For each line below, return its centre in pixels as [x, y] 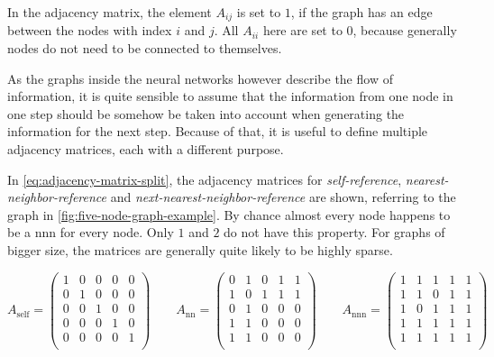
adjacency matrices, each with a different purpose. [146, 149]
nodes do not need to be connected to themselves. [145, 48]
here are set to [302, 30]
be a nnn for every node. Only [91, 232]
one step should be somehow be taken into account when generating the [206, 113]
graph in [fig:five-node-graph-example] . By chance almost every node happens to [229, 214]
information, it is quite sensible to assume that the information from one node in [230, 96]
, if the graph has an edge [361, 12]
